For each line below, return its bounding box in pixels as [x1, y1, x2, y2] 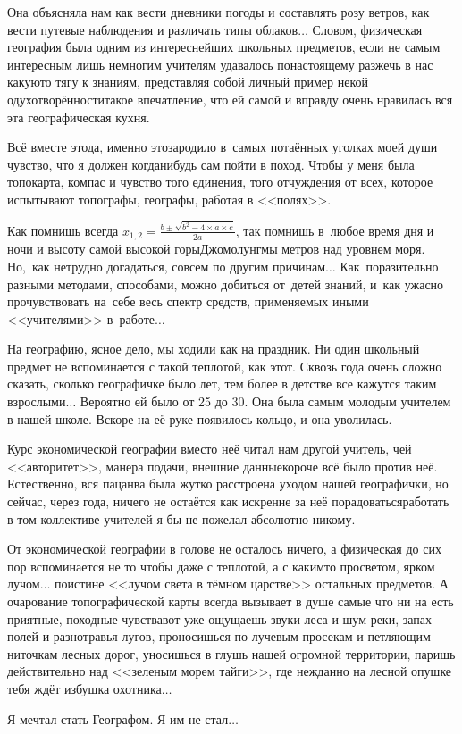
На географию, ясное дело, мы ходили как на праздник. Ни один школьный [7, 339, 420, 358]
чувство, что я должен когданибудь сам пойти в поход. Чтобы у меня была [7, 154, 415, 173]
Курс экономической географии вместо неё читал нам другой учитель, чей [7, 439, 412, 458]
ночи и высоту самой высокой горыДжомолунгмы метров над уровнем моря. [7, 239, 425, 258]
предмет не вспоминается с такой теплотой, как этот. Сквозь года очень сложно [7, 356, 442, 375]
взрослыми [7, 392, 66, 411]
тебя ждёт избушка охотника [7, 679, 162, 697]
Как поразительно [340, 256, 439, 275]
